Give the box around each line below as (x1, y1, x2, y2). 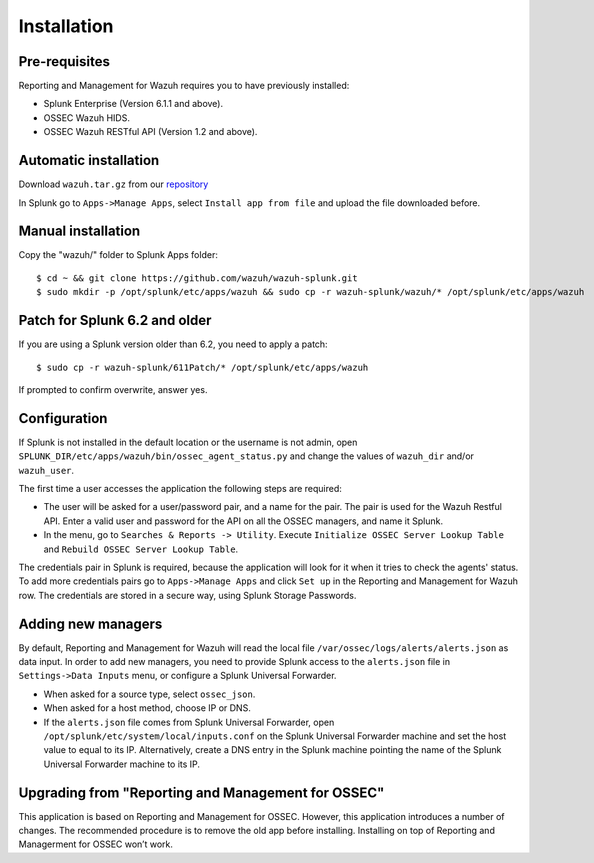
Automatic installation (18, 152, 160, 169)
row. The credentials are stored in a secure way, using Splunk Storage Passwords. (18, 589, 357, 601)
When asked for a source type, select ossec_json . (43, 688, 256, 700)
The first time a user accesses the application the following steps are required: (18, 482, 342, 494)
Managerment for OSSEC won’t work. (18, 838, 174, 850)
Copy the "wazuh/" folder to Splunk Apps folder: (18, 249, 219, 261)
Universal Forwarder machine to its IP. (43, 758, 200, 770)
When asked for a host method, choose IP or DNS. (43, 702, 252, 714)
